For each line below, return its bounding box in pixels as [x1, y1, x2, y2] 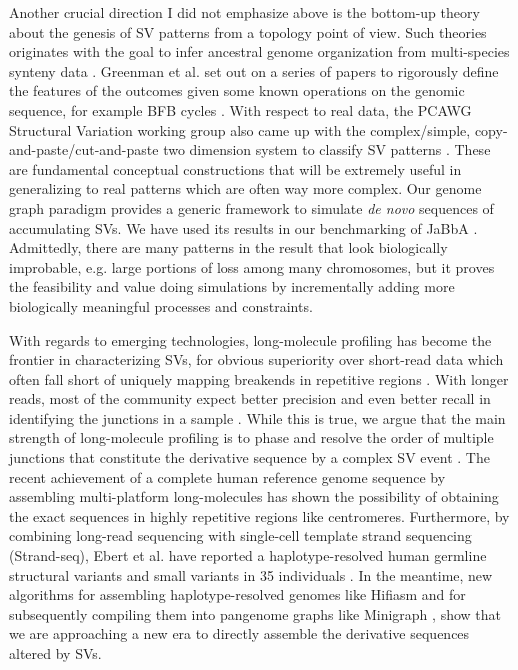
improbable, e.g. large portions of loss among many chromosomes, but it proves [9, 256, 495, 277]
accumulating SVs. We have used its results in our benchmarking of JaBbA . [9, 217, 478, 238]
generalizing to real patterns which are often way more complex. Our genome [9, 178, 482, 199]
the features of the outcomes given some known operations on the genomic [9, 80, 465, 101]
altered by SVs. [9, 643, 102, 663]
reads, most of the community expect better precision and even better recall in [9, 388, 491, 409]
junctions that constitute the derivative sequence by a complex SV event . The [9, 447, 490, 468]
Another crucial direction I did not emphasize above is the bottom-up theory [9, 2, 480, 22]
